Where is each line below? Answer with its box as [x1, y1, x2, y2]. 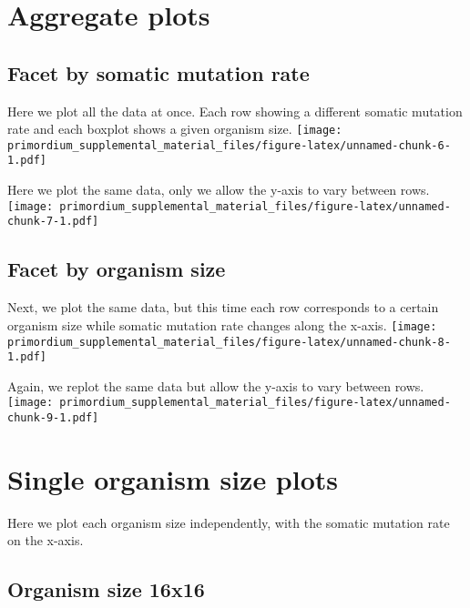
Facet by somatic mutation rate [7, 58, 310, 86]
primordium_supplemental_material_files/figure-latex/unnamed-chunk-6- [7, 138, 451, 152]
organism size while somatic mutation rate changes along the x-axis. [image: [7, 315, 437, 334]
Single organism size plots [7, 460, 339, 497]
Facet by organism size [7, 255, 226, 283]
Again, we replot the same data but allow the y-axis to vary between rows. [7, 376, 424, 395]
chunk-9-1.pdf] [7, 411, 99, 425]
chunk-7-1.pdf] [7, 215, 99, 228]
